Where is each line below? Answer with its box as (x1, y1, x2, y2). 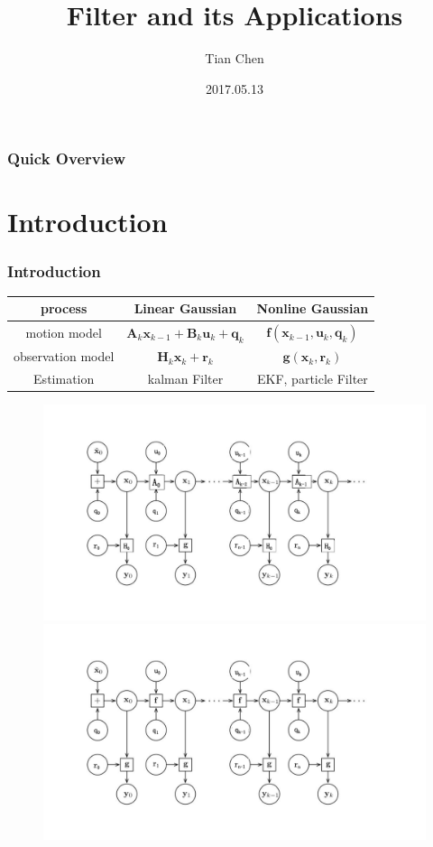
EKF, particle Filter (256, 369, 368, 388)
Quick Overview (7, 147, 126, 170)
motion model (25, 323, 102, 342)
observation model (14, 347, 115, 366)
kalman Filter (147, 369, 224, 388)
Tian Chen (205, 49, 264, 68)
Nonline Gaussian (256, 299, 369, 318)
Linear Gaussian (134, 299, 237, 318)
